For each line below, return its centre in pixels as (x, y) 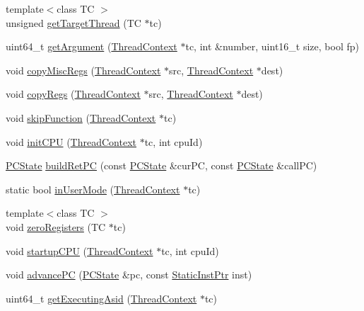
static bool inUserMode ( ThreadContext (93, 189)
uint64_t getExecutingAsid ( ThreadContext (101, 298)
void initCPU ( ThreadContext (71, 141)
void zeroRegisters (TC (56, 226)
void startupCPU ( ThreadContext (80, 250)
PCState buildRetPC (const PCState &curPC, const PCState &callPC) (162, 165)
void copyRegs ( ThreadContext (73, 94)
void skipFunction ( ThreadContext (81, 117)
